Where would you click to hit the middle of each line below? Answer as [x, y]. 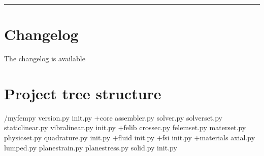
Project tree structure [83, 93]
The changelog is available [45, 58]
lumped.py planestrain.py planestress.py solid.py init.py [91, 147]
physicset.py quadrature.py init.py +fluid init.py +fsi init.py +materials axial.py [130, 138]
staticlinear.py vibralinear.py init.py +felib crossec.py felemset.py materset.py [125, 127]
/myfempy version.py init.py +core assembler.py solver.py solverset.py [113, 117]
